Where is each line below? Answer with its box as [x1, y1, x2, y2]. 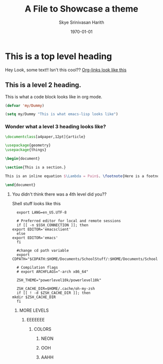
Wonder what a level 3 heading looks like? [5, 123, 106, 130]
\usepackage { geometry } [5, 143, 51, 148]
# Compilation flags [16, 265, 58, 270]
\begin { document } [5, 156, 40, 161]
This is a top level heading [5, 51, 113, 61]
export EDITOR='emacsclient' [12, 227, 71, 232]
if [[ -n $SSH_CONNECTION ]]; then [16, 223, 89, 227]
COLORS [33, 326, 52, 332]
